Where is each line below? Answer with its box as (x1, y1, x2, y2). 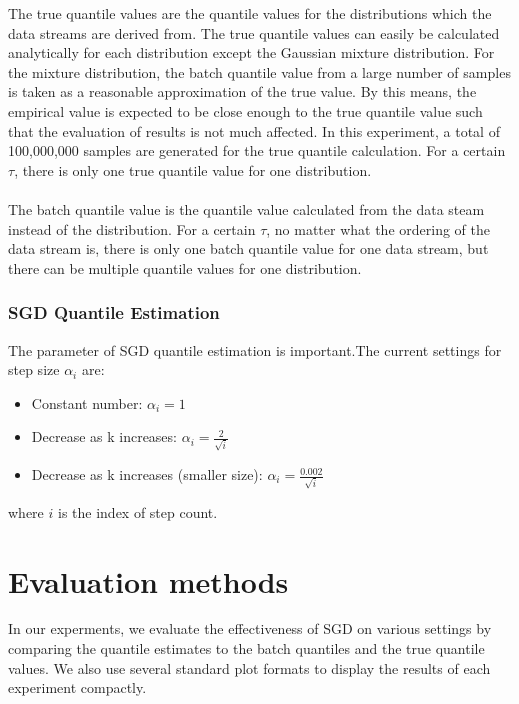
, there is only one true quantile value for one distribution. (14, 159, 372, 180)
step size (8, 359, 60, 380)
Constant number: (31, 392, 143, 413)
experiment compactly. (8, 677, 147, 698)
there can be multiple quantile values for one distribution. (8, 257, 362, 278)
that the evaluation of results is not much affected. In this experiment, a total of (8, 120, 500, 141)
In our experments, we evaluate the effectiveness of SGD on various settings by (8, 618, 492, 639)
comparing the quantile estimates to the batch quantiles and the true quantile (8, 638, 485, 659)
